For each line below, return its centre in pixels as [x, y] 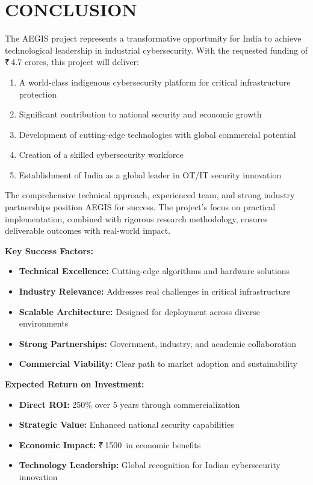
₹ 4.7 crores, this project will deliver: [72, 62]
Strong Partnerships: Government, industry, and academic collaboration [157, 343]
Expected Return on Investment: [75, 384]
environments [44, 323]
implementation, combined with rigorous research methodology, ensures [136, 218]
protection [38, 94]
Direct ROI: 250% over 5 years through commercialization [129, 404]
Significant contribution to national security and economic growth [140, 114]
